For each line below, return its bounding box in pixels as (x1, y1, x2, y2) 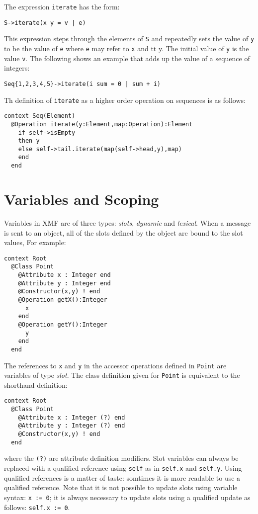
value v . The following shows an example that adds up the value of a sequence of (4, 53, 250, 63)
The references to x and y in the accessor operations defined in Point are (4, 360, 227, 370)
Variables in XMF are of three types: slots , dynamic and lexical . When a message (4, 217, 251, 228)
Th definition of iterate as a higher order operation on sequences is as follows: (4, 94, 246, 105)
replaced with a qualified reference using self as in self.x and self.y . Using (4, 463, 242, 473)
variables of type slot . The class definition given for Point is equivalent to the (4, 370, 240, 380)
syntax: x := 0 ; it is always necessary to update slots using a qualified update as (4, 492, 251, 502)
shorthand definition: (4, 379, 68, 390)
